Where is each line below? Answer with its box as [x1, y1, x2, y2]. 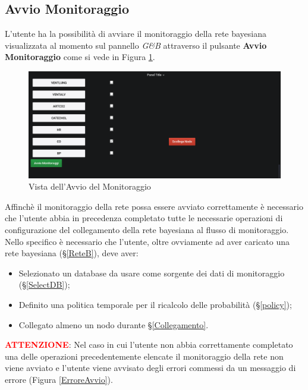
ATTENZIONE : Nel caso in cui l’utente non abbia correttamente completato [5, 338, 293, 351]
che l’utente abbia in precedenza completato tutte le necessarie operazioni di [5, 212, 283, 224]
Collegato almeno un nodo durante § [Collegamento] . [18, 318, 209, 331]
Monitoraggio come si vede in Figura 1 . [5, 51, 155, 63]
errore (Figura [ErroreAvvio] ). [5, 373, 113, 385]
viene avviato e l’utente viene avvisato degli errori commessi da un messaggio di [5, 361, 296, 374]
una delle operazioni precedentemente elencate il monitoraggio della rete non [5, 350, 284, 362]
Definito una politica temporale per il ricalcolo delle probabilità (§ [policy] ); [18, 298, 292, 311]
